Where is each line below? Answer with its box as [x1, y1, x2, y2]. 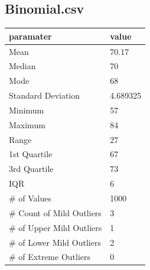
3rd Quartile [9, 162, 54, 175]
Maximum [9, 118, 45, 131]
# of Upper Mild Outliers [9, 221, 102, 233]
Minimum [9, 103, 44, 116]
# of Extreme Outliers [9, 251, 91, 263]
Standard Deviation [9, 89, 80, 102]
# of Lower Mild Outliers [9, 236, 101, 248]
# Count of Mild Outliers [9, 206, 102, 219]
